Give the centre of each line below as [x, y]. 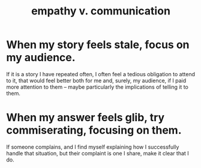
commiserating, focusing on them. [94, 130]
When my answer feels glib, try [85, 118]
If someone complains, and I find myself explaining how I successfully [93, 147]
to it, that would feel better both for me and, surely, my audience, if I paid [96, 80]
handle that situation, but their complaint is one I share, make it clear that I [97, 153]
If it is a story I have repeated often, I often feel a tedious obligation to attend [100, 74]
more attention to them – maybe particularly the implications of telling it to [97, 87]
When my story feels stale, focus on [98, 45]
